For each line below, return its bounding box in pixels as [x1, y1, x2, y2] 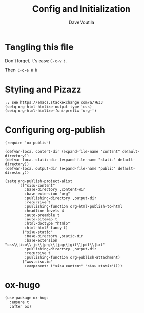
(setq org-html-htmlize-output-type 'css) [5, 104, 92, 109]
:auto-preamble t [24, 212, 60, 218]
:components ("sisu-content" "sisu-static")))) [24, 263, 123, 268]
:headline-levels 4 [24, 208, 64, 213]
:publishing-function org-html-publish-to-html [24, 204, 123, 209]
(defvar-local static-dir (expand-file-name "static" [5, 157, 116, 162]
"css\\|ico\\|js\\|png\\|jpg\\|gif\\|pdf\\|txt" [5, 242, 105, 247]
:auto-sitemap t [24, 217, 57, 221]
